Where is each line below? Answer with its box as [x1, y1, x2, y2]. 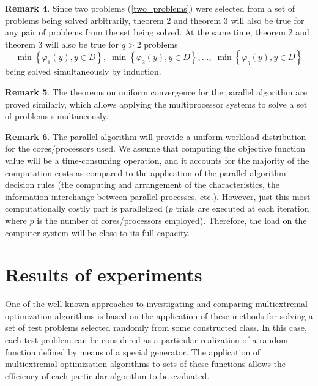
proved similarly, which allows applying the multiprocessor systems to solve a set [5, 97, 308, 110]
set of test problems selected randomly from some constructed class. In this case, [5, 321, 307, 334]
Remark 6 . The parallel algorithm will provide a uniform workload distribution [5, 130, 306, 143]
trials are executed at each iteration [176, 202, 309, 215]
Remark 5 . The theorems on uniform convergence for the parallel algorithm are [5, 85, 307, 98]
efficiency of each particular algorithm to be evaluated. [5, 369, 210, 382]
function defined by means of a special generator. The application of [5, 345, 261, 358]
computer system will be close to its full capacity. [5, 226, 190, 239]
